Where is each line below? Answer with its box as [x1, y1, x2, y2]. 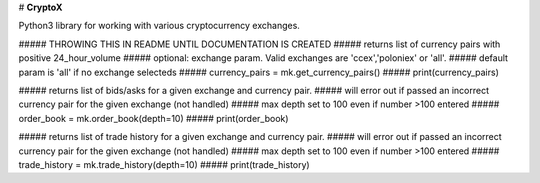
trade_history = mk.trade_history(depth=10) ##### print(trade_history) [18, 158, 310, 170]
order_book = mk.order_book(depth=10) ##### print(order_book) [18, 112, 289, 124]
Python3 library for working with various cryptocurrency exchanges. [18, 20, 300, 32]
